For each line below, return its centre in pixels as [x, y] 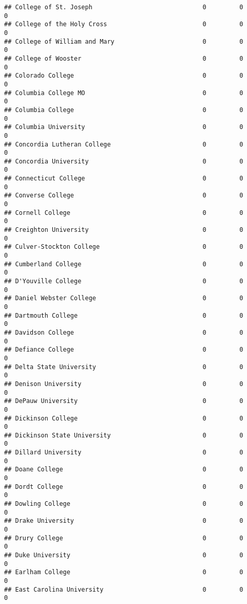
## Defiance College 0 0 [124, 350]
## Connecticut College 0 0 [124, 179]
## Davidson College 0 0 [124, 332]
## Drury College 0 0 [124, 538]
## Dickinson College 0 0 [124, 418]
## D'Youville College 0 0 [124, 281]
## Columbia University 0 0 [124, 127]
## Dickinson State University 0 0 [124, 435]
